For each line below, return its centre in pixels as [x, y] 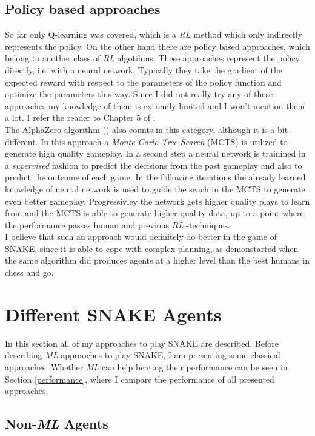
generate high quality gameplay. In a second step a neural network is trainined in [155, 153]
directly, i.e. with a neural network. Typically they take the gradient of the [144, 70]
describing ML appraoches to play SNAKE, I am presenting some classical [143, 355]
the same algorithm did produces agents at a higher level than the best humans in [157, 260]
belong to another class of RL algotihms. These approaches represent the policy [153, 58]
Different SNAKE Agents [113, 314]
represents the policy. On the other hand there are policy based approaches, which [157, 46]
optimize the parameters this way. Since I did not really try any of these [139, 94]
